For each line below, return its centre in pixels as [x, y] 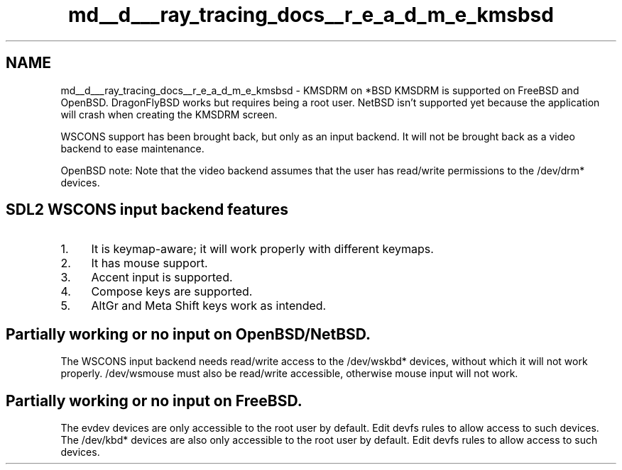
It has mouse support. [149, 263]
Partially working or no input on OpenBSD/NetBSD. [189, 334]
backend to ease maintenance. [132, 148]
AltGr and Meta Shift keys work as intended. [209, 306]
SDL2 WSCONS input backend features [147, 210]
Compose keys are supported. [172, 292]
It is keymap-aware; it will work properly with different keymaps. [262, 249]
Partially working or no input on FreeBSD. [154, 401]
